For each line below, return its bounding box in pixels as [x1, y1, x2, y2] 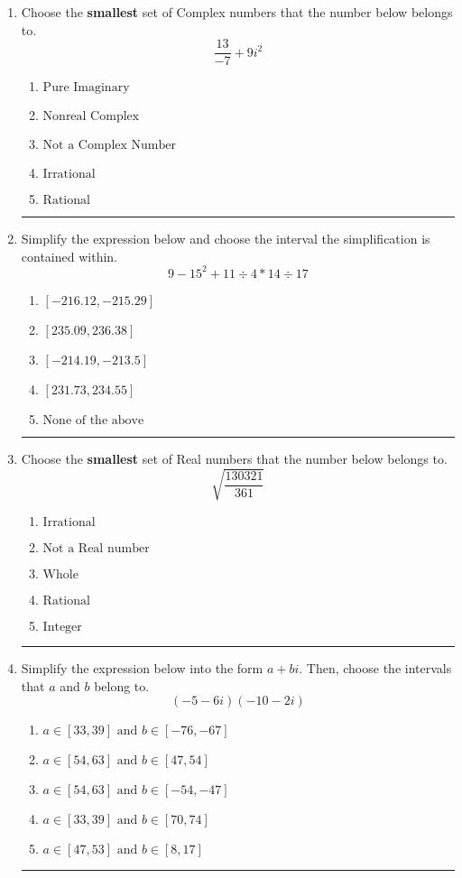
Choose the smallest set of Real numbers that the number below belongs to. [21, 448, 448, 467]
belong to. [94, 676, 150, 695]
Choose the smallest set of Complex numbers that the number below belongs [21, 3, 453, 21]
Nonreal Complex [42, 110, 140, 124]
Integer [42, 621, 82, 634]
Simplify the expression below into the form [21, 659, 263, 678]
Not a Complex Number [42, 139, 176, 152]
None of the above [42, 413, 144, 427]
